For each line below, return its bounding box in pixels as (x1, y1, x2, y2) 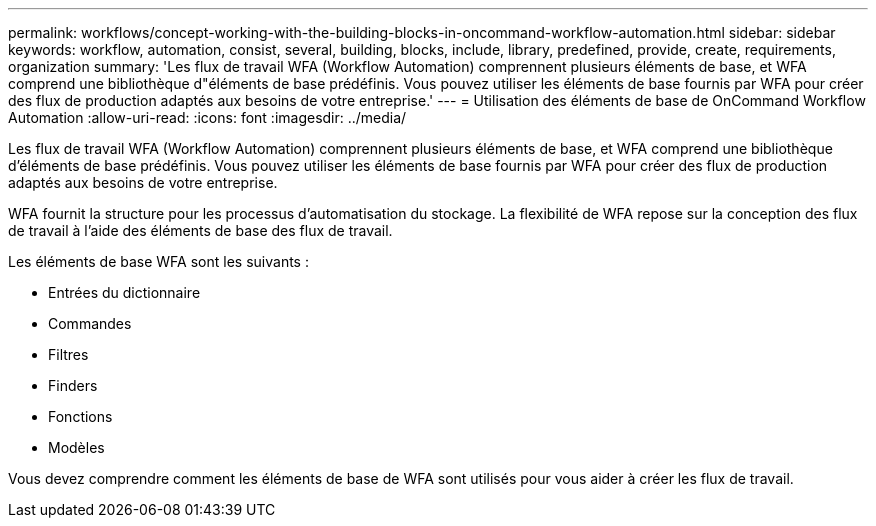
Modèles (48, 439, 105, 456)
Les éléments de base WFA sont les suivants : (8, 253, 309, 270)
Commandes (48, 315, 132, 332)
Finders (48, 377, 98, 394)
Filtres (48, 346, 89, 363)
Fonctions (48, 408, 113, 425)
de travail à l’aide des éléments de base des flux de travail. (8, 222, 393, 239)
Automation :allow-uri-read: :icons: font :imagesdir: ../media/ (8, 109, 407, 126)
